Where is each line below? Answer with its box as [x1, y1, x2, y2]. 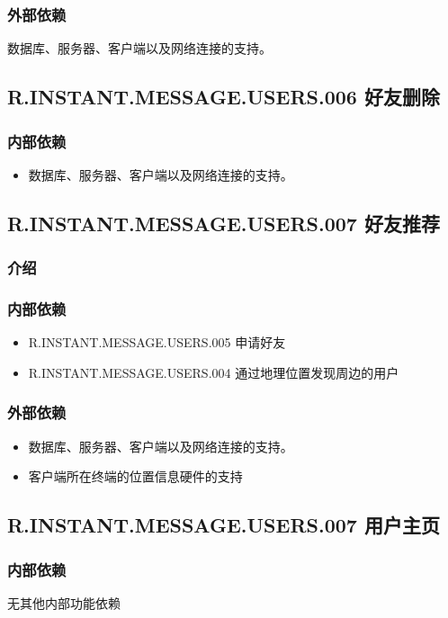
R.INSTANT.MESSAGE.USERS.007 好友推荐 [7, 209, 440, 237]
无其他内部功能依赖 [7, 593, 121, 612]
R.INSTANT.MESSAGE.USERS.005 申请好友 [28, 333, 286, 352]
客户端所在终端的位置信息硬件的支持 [28, 467, 243, 486]
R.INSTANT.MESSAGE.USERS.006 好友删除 [7, 83, 440, 111]
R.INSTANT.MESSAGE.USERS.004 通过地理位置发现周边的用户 [28, 363, 399, 381]
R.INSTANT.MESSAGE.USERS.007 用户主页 [7, 511, 440, 539]
